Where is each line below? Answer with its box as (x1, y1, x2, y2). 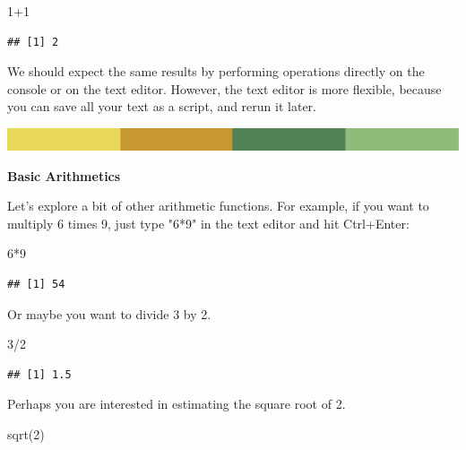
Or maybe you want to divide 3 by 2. (7, 304, 211, 323)
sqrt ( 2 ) (7, 425, 45, 443)
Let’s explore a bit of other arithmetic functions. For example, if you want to (7, 196, 429, 215)
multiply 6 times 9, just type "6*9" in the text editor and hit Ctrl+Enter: (7, 213, 410, 232)
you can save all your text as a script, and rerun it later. (7, 97, 316, 116)
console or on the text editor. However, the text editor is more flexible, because (7, 79, 442, 98)
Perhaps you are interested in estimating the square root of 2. (7, 394, 346, 413)
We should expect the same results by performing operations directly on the (7, 62, 425, 81)
